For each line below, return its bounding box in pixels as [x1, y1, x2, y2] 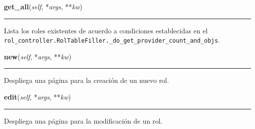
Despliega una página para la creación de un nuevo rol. [4, 75, 169, 85]
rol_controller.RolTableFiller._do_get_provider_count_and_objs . [4, 35, 220, 45]
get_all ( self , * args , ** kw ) [4, 1, 82, 11]
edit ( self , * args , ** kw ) [4, 92, 71, 102]
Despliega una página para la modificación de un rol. [4, 115, 163, 126]
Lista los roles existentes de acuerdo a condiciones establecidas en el [4, 25, 208, 35]
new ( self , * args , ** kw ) [4, 51, 72, 61]
